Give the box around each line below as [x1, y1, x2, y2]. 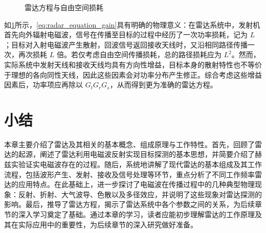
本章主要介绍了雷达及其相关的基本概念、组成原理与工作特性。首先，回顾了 [4, 138, 255, 149]
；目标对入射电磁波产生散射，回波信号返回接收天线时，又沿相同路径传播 [4, 39, 248, 50]
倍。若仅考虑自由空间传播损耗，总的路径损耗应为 [56, 49, 221, 60]
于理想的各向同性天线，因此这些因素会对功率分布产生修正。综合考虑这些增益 [4, 69, 262, 80]
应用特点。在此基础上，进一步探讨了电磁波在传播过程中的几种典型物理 [18, 179, 255, 190]
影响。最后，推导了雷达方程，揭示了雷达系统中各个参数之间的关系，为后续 [4, 199, 255, 209]
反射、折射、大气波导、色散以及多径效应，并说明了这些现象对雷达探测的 [18, 189, 262, 199]
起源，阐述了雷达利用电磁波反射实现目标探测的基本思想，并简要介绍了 [18, 149, 255, 159]
